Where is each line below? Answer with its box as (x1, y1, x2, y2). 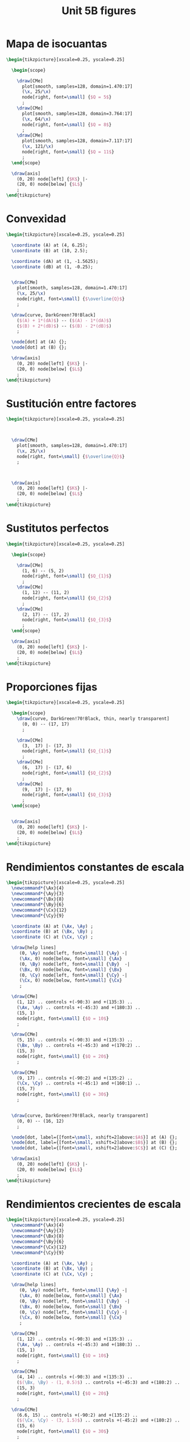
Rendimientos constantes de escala (6, 860, 185, 874)
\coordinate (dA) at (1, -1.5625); (11, 258, 99, 264)
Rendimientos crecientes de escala (6, 1197, 181, 1211)
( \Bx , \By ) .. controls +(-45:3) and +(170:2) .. (16, 1043, 141, 1049)
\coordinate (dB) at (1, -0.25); (11, 263, 94, 270)
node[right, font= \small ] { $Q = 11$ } (21, 149, 115, 155)
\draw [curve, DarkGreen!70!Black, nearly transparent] (11, 1113, 149, 1119)
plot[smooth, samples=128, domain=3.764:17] (21, 111, 133, 116)
